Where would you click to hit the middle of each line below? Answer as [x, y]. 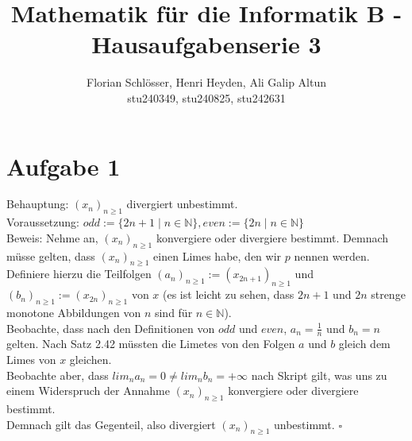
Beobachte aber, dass [58, 375]
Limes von [31, 360]
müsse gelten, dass [51, 255]
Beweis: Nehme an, [52, 237]
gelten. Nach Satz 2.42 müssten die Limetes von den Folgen [151, 344]
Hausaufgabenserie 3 [206, 44]
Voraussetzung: [43, 222]
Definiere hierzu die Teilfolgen [79, 274]
